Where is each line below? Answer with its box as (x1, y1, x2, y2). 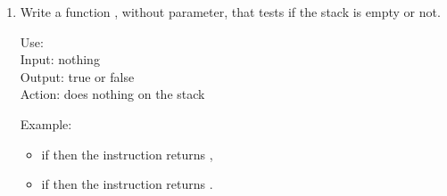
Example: (20, 114, 72, 133)
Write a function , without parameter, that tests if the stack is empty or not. (20, 3, 441, 20)
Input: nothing (20, 50, 100, 69)
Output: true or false (20, 67, 135, 86)
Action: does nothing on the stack (20, 85, 205, 103)
